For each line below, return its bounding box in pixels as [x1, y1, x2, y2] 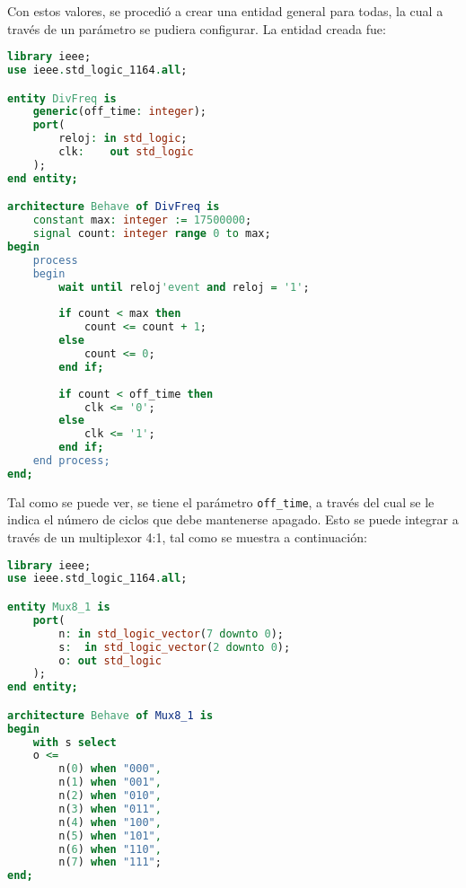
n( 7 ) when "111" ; [58, 856, 162, 869]
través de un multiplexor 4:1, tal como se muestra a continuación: [7, 528, 367, 546]
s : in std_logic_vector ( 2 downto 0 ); [58, 640, 291, 654]
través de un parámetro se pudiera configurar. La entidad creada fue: [7, 19, 386, 38]
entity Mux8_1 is [7, 601, 110, 613]
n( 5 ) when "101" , [58, 829, 162, 842]
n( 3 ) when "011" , [58, 802, 162, 815]
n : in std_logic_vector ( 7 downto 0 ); [58, 627, 284, 640]
